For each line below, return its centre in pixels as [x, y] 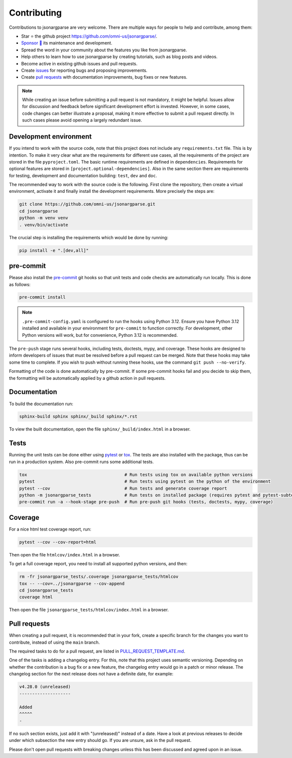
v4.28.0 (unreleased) [45, 687]
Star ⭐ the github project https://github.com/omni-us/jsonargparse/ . [89, 36]
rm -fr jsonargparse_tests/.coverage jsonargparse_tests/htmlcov [99, 577]
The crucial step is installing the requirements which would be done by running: [89, 237]
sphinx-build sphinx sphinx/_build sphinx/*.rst [78, 417]
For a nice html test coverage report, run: [50, 529]
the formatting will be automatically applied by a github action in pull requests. [87, 378]
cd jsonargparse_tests [46, 590]
